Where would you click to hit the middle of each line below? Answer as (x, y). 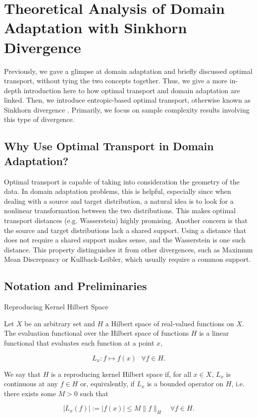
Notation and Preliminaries (76, 286)
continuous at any (31, 384)
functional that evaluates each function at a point (79, 342)
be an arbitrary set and (60, 323)
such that (94, 393)
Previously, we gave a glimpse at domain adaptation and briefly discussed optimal (128, 71)
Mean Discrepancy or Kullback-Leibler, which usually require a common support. (128, 259)
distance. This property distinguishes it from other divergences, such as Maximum (128, 249)
